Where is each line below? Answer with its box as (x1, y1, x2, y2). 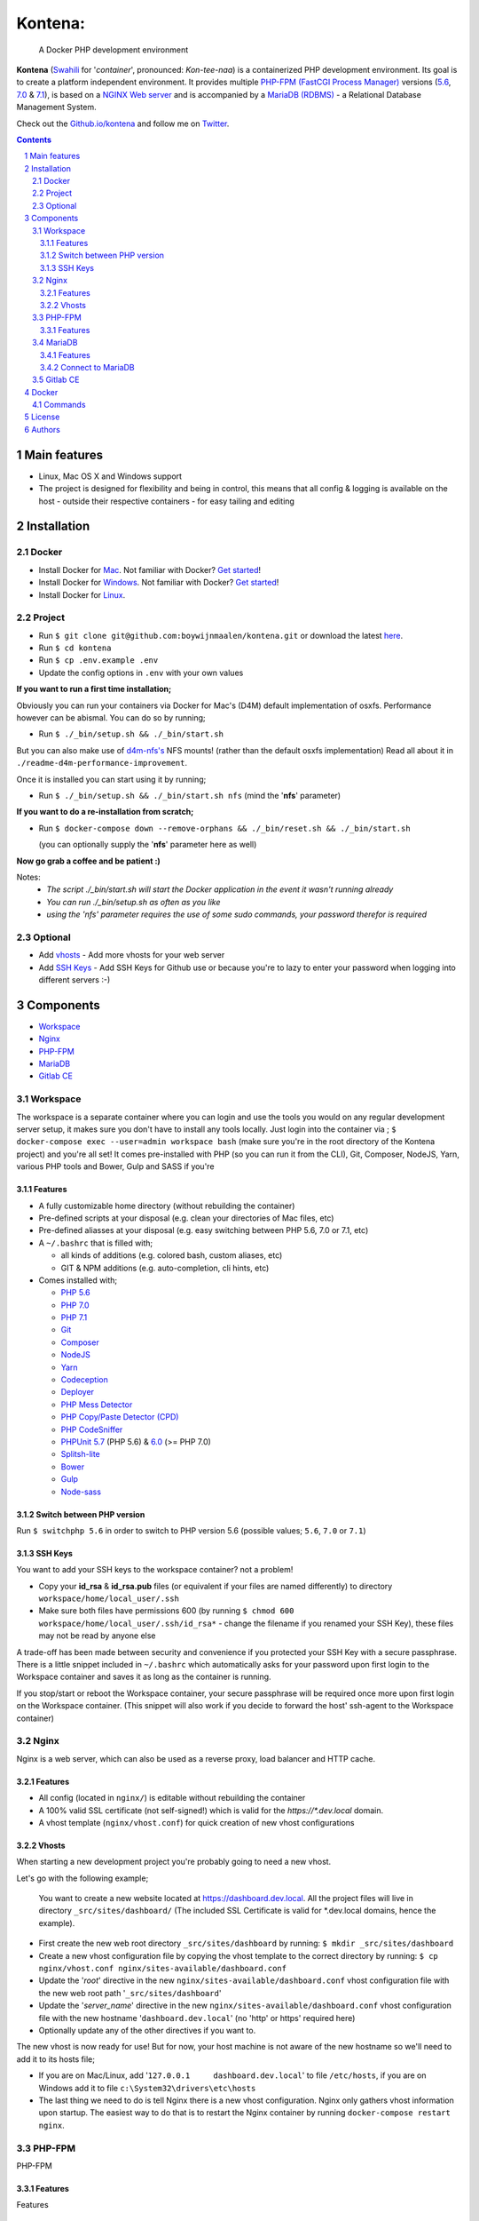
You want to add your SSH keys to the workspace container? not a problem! (16, 1564, 294, 1575)
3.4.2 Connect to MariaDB (40, 362, 135, 372)
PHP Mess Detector (60, 1399, 133, 1410)
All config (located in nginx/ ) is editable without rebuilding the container (38, 1793, 306, 1803)
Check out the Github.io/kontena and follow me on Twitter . (16, 118, 230, 129)
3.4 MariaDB (32, 338, 78, 348)
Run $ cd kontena (38, 642, 112, 653)
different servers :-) (38, 974, 111, 985)
